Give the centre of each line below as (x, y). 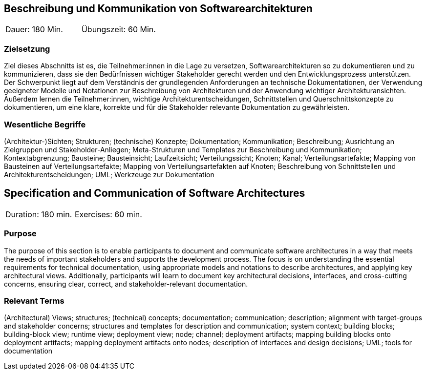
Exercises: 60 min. (108, 214)
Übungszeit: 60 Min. (118, 30)
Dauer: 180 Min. (34, 30)
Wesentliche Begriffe (45, 124)
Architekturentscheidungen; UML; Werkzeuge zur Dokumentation (109, 174)
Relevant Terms (34, 301)
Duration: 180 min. (39, 214)
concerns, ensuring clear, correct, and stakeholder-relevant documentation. (126, 284)
